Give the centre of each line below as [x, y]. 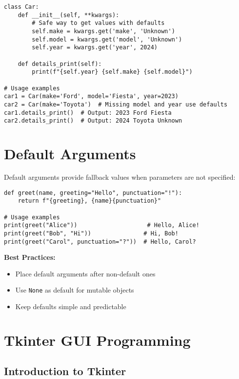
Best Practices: [30, 257]
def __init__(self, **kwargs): [69, 15]
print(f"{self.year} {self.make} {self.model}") [112, 72]
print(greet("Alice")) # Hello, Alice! [102, 225]
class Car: [21, 7]
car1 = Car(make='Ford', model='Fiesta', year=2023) [91, 96]
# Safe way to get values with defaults [98, 23]
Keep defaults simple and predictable [71, 306]
